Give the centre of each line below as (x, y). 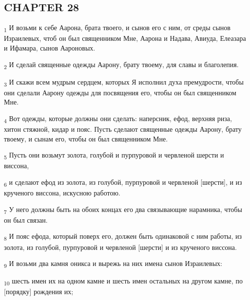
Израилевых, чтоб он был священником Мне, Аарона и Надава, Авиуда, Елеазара (125, 38)
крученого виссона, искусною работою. (62, 193)
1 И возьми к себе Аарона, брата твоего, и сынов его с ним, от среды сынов (117, 28)
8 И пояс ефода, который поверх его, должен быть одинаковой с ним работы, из (123, 237)
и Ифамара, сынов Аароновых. (50, 47)
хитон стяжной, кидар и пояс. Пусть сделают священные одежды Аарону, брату (123, 129)
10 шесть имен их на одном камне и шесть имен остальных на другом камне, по (123, 282)
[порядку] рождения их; (39, 291)
